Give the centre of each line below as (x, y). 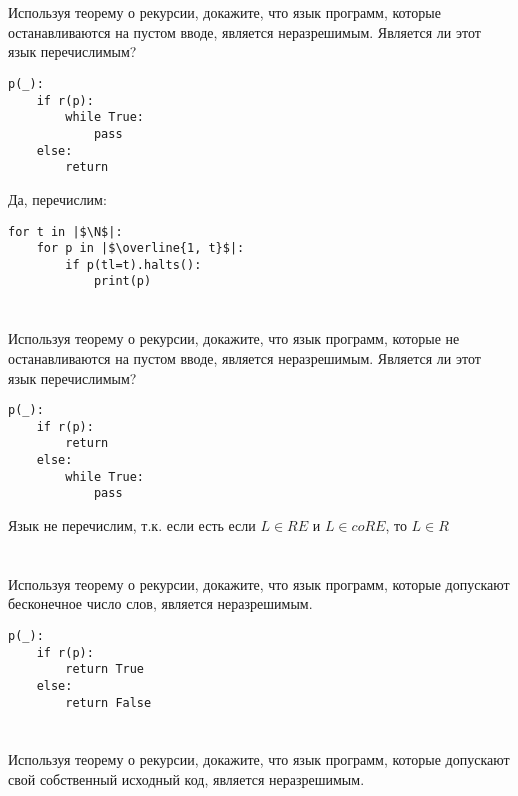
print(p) (122, 281)
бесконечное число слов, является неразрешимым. (160, 603)
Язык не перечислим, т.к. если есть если (132, 525)
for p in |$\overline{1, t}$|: (140, 248)
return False (108, 702)
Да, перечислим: (57, 198)
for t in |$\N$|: (65, 231)
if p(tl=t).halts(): (133, 264)
